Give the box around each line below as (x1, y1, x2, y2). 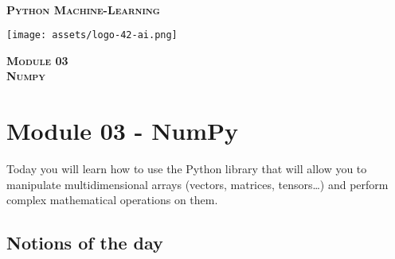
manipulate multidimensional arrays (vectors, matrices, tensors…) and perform (6, 176, 389, 192)
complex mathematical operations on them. (6, 191, 218, 208)
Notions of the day (6, 230, 163, 255)
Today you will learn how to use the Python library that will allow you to (6, 160, 367, 177)
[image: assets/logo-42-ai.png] (6, 29, 178, 41)
